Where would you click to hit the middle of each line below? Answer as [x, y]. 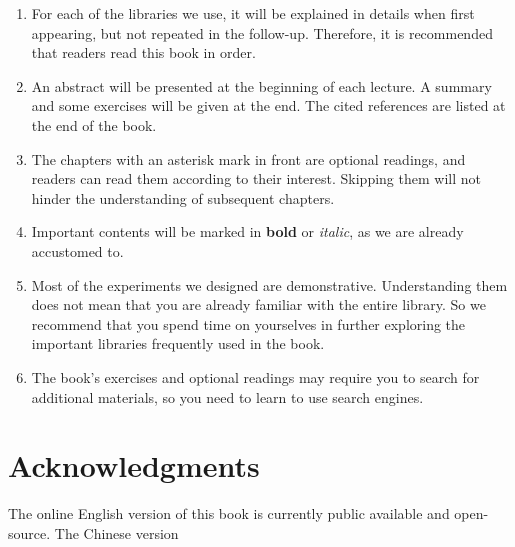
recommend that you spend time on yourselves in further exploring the [248, 323]
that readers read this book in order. [143, 52]
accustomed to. [77, 250]
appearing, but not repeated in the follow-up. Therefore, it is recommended [262, 32]
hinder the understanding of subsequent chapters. [183, 197]
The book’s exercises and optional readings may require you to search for [255, 376]
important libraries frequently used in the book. [178, 343]
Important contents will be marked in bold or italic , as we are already [247, 231]
